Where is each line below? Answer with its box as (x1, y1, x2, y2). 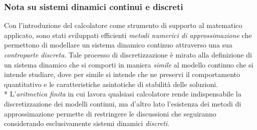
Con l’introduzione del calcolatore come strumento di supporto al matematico (4, 20, 242, 30)
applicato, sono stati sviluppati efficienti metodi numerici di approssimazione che (4, 29, 252, 40)
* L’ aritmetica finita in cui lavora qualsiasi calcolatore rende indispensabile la (4, 88, 241, 99)
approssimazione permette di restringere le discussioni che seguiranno (4, 108, 216, 118)
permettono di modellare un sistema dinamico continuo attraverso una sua (4, 39, 232, 50)
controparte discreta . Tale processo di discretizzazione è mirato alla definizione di (4, 49, 252, 59)
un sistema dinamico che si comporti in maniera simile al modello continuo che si (4, 59, 253, 69)
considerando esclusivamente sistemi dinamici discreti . (4, 118, 170, 128)
